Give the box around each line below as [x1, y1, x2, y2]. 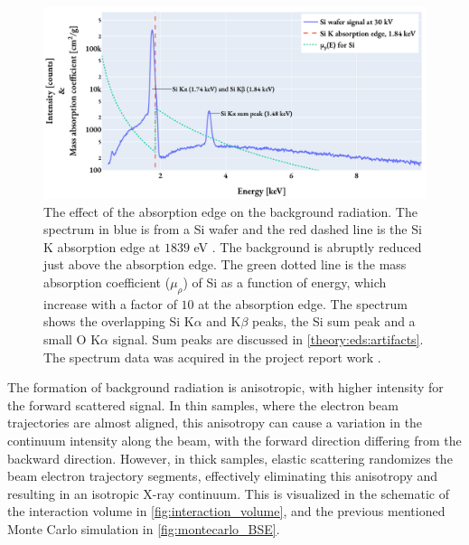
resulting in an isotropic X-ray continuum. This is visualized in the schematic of [7, 484, 450, 503]
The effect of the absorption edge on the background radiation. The [43, 202, 417, 221]
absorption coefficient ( [43, 272, 171, 291]
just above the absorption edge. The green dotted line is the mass [43, 255, 407, 274]
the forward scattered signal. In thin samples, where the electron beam [7, 395, 399, 414]
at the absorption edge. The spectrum [198, 294, 408, 313]
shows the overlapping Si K [43, 312, 194, 331]
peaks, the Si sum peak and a [252, 312, 416, 331]
